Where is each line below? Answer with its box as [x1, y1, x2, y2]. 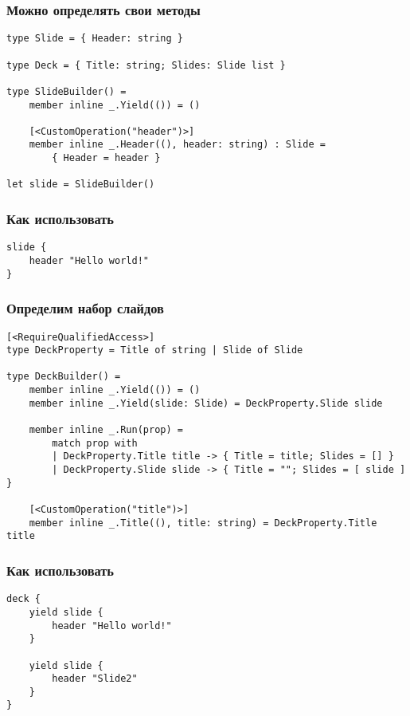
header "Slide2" [52, 673, 138, 685]
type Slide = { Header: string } [6, 33, 183, 45]
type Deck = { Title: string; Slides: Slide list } [6, 59, 286, 71]
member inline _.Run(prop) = [29, 424, 183, 436]
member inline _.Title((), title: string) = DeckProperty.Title [29, 517, 377, 529]
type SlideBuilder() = [6, 85, 127, 97]
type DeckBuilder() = [6, 371, 121, 383]
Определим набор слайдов [6, 298, 164, 318]
